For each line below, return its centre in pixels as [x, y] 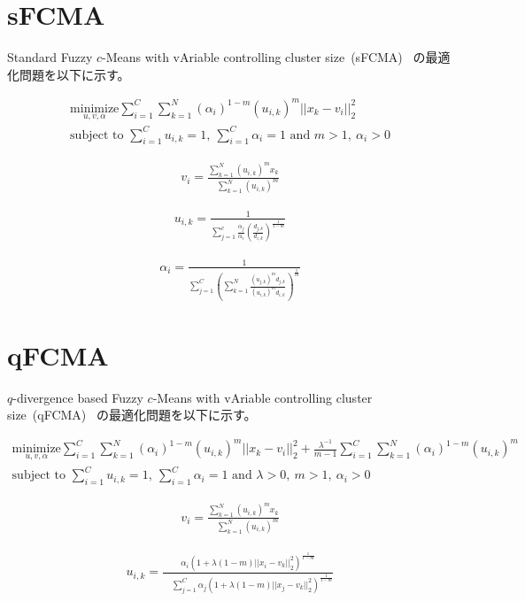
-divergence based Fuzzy [78, 397]
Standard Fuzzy [50, 57]
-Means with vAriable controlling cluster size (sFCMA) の [264, 57]
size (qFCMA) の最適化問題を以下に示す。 [132, 415]
